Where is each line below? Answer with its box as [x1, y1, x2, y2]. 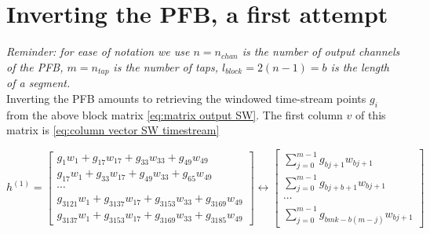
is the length [330, 58, 390, 75]
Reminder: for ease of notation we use [6, 43, 190, 60]
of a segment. [6, 75, 71, 91]
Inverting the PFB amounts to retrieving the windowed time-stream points [6, 90, 366, 106]
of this [355, 106, 386, 122]
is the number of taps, [113, 58, 219, 75]
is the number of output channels [242, 43, 400, 60]
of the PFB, [6, 58, 64, 75]
